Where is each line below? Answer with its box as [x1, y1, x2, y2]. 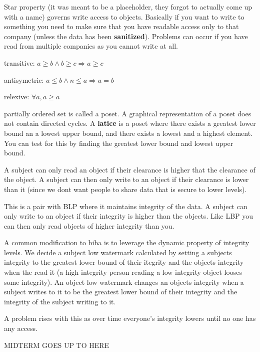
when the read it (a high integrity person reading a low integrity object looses [4, 267, 242, 277]
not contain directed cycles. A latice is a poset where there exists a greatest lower [4, 118, 256, 128]
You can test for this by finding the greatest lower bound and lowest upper [4, 137, 233, 148]
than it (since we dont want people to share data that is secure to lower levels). [4, 184, 247, 194]
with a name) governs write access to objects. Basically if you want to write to [4, 11, 244, 22]
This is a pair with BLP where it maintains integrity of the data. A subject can [4, 201, 247, 211]
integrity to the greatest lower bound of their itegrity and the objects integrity [4, 257, 244, 267]
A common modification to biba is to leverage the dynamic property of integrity [4, 237, 249, 248]
